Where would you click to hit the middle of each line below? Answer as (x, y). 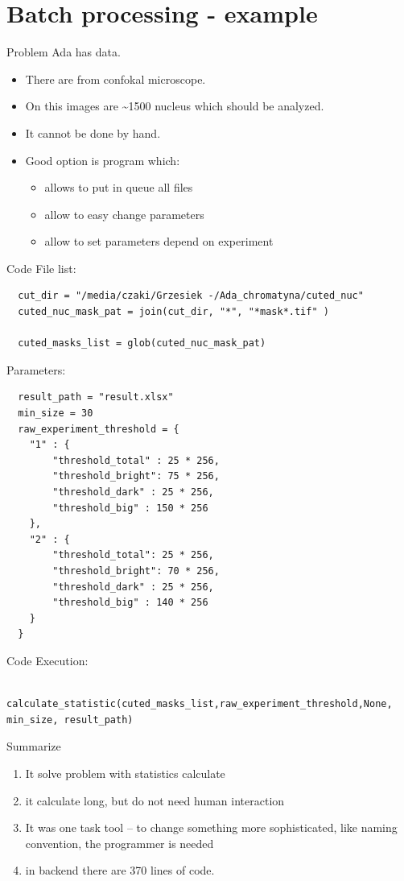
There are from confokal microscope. (115, 79)
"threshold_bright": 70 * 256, (136, 571)
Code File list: (41, 268)
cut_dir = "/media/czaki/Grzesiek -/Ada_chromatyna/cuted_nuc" (191, 296)
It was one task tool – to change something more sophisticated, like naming (211, 827)
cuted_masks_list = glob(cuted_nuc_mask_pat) (142, 343)
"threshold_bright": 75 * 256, (136, 476)
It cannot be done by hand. (93, 132)
